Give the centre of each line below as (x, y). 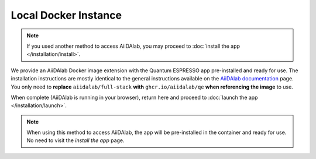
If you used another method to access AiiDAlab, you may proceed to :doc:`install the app (133, 46)
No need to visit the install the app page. (76, 140)
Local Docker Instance (66, 15)
